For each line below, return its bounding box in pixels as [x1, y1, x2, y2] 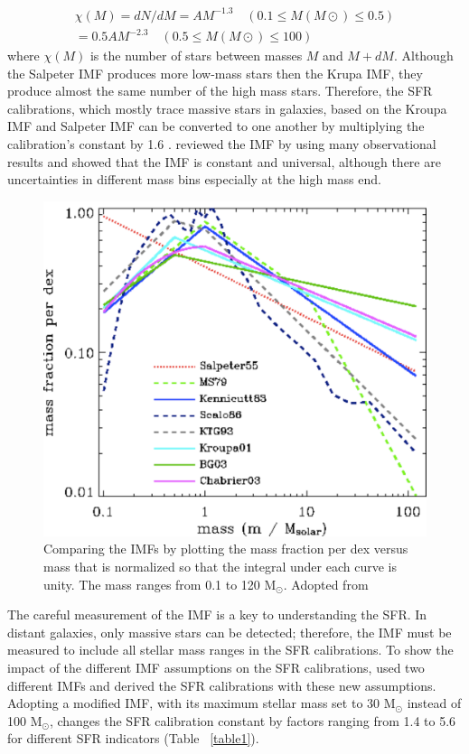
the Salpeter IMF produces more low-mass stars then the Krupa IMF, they [7, 63, 423, 82]
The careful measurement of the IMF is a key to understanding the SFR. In [7, 605, 427, 624]
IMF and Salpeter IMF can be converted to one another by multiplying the [7, 116, 425, 135]
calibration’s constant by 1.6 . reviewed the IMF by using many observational [7, 135, 436, 154]
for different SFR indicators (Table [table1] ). [7, 729, 259, 748]
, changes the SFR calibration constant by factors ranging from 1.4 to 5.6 [49, 711, 456, 730]
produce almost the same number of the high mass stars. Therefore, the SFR [7, 81, 433, 100]
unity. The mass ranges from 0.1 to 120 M [43, 574, 277, 593]
